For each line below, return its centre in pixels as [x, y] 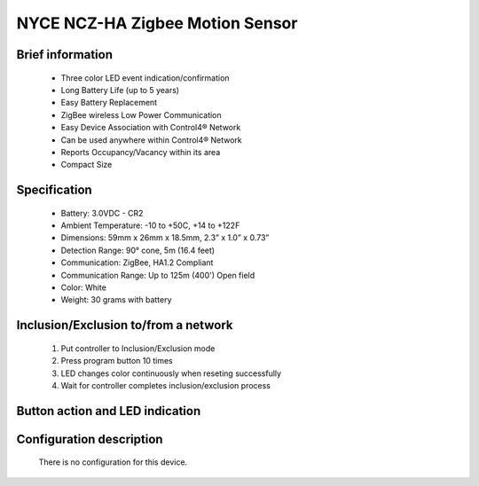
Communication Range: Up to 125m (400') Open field [158, 275]
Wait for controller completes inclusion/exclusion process [165, 386]
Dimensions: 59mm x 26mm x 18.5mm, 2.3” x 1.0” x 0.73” [165, 238]
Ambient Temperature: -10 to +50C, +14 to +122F [150, 225]
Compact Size [86, 165]
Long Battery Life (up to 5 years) [120, 90]
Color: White [83, 287]
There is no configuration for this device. [113, 462]
